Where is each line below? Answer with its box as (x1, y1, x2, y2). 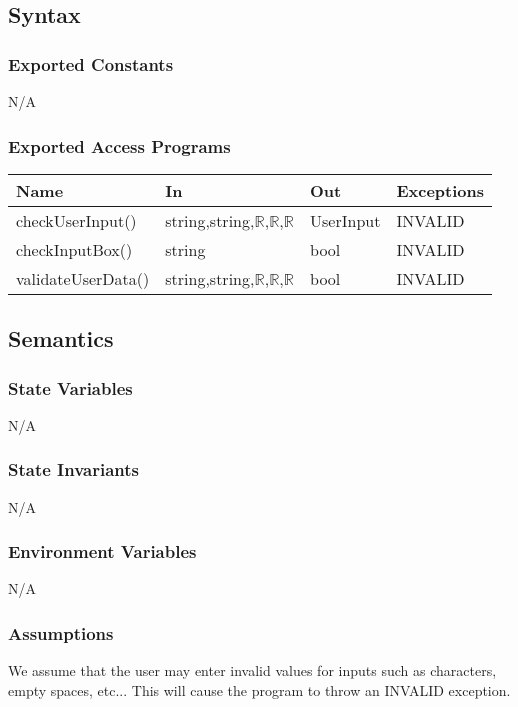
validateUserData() (16, 266, 150, 290)
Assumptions (8, 620, 114, 645)
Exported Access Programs (8, 133, 231, 158)
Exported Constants (8, 51, 174, 76)
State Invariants (8, 457, 139, 482)
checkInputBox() (16, 237, 133, 261)
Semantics (8, 323, 114, 354)
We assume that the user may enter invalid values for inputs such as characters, (8, 660, 497, 681)
